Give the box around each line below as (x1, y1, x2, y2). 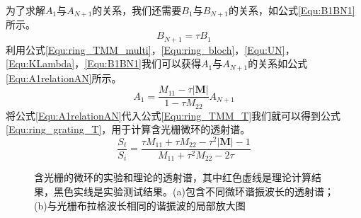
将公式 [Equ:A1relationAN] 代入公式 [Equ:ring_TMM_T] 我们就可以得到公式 (6, 108, 341, 122)
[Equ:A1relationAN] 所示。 (6, 70, 122, 85)
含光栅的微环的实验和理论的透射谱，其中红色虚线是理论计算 (34, 170, 311, 185)
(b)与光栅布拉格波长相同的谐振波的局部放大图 (34, 197, 246, 212)
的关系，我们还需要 (92, 3, 182, 17)
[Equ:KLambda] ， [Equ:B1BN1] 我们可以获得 (6, 56, 201, 71)
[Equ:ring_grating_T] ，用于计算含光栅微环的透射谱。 (6, 122, 251, 137)
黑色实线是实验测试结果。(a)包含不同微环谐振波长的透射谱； (53, 184, 334, 199)
